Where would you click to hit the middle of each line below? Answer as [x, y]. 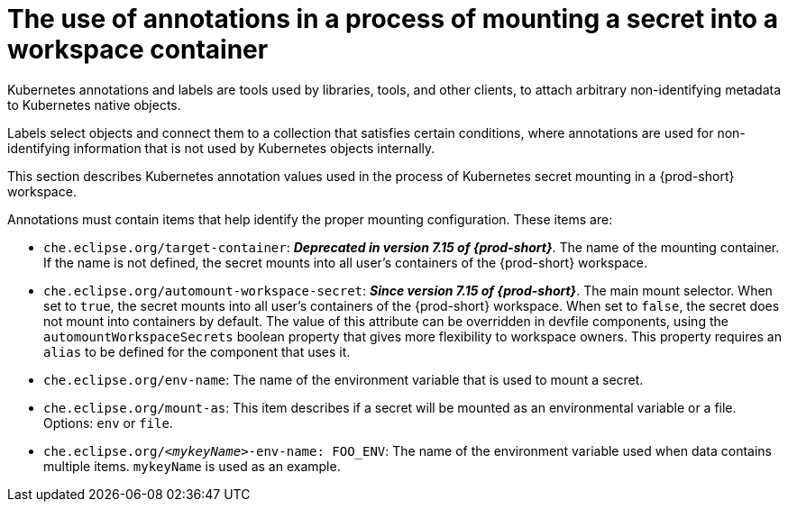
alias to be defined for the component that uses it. [197, 351]
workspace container [138, 50]
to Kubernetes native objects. [94, 105]
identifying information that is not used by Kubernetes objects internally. [221, 148]
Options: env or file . [108, 423]
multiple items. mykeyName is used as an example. [192, 466]
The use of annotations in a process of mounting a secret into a [393, 19]
